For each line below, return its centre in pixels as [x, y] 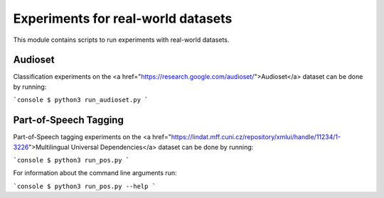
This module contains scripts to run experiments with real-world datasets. [121, 40]
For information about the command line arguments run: [95, 173]
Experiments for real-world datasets [123, 18]
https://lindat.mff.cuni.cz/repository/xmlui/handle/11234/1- [256, 137]
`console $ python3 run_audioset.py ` [81, 100]
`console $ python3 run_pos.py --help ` [85, 186]
